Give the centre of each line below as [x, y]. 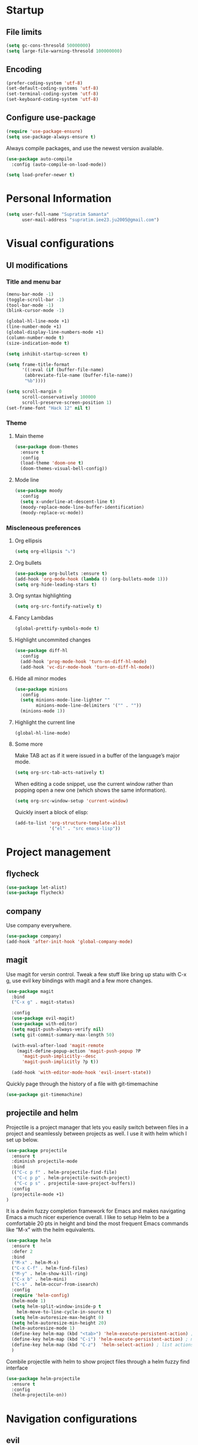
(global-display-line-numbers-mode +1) [55, 333]
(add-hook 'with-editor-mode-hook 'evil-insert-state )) [81, 1073]
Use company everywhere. [39, 926]
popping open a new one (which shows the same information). [90, 790]
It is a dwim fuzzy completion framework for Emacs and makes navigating [96, 1211]
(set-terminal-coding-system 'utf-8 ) [52, 94]
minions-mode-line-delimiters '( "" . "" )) [89, 706]
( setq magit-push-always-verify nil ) [58, 1029]
